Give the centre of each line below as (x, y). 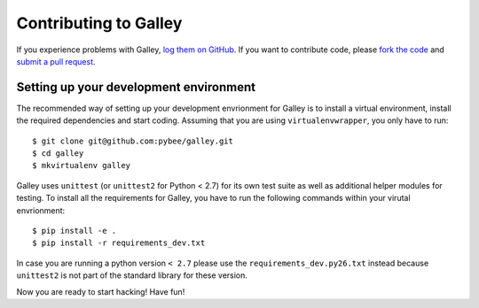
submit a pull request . (56, 61)
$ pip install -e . (75, 231)
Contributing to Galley (99, 23)
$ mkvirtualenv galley (82, 166)
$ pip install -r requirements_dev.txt (119, 243)
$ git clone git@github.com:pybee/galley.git (133, 141)
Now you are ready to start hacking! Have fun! (101, 291)
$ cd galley (58, 154)
